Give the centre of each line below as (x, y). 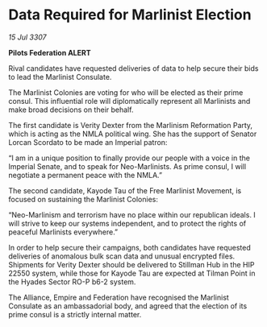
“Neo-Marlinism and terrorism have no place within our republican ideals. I (132, 214)
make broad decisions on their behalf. (71, 110)
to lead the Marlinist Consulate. (60, 77)
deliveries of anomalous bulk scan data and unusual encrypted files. (122, 256)
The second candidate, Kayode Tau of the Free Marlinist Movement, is (125, 190)
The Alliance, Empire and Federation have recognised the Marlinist (119, 297)
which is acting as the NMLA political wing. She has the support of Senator (133, 134)
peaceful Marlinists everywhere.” (63, 232)
